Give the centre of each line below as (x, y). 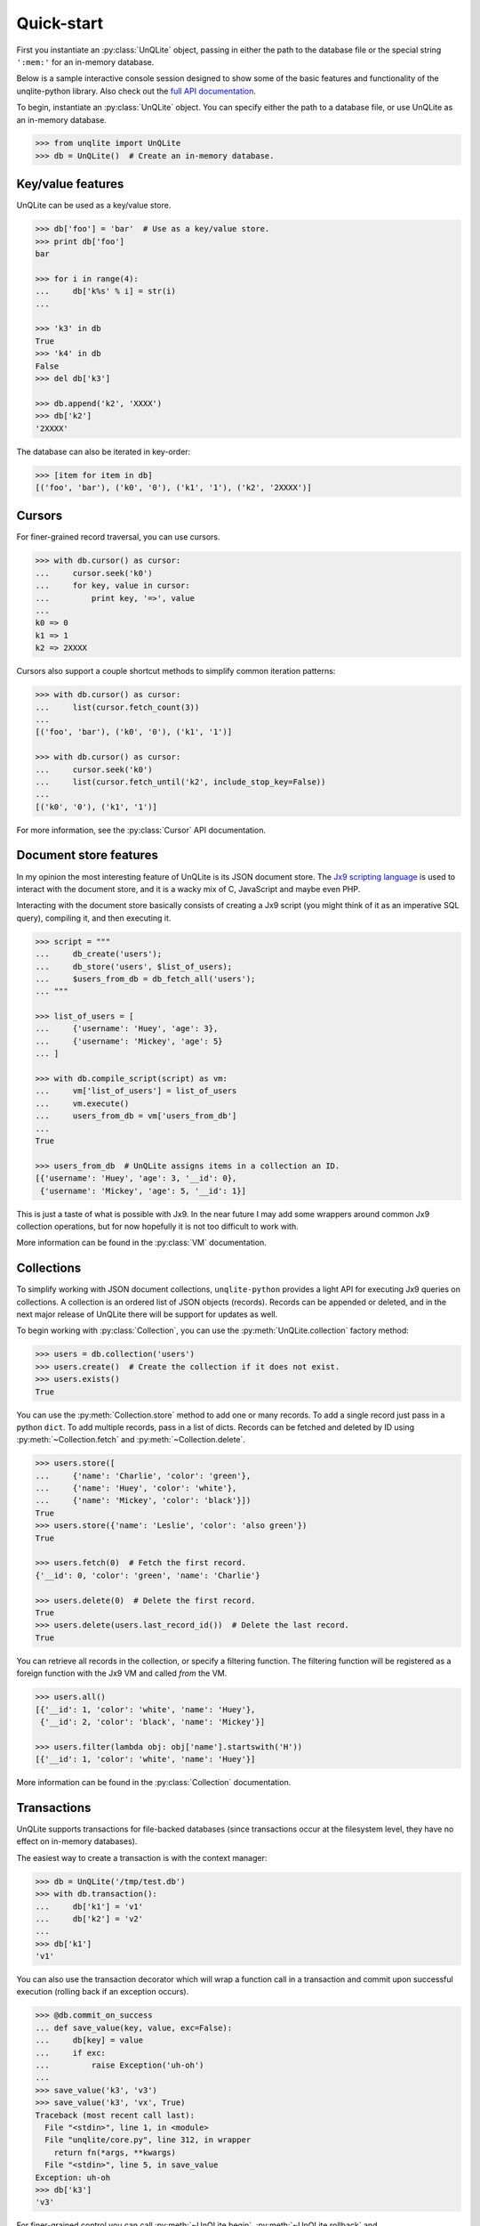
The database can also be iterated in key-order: (104, 451)
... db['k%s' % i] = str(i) (106, 291)
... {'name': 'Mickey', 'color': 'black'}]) (143, 1501)
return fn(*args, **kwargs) (115, 2152)
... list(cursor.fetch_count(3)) (117, 707)
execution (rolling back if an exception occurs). (103, 1992)
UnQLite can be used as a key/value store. (94, 206)
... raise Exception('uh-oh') (120, 2065)
